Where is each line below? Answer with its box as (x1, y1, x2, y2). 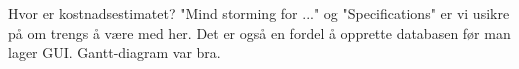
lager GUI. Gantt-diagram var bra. (8, 42, 221, 63)
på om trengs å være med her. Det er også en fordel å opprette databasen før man (8, 22, 511, 43)
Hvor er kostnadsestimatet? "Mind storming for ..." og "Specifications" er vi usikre (8, 3, 510, 23)
